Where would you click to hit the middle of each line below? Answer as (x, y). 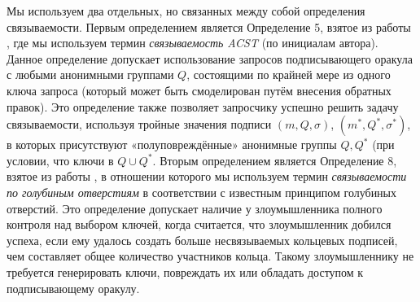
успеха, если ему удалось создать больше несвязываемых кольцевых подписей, (202, 240)
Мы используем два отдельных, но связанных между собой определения (186, 11)
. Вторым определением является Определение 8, (275, 160)
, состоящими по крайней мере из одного (289, 74)
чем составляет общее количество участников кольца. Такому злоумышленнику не (210, 256)
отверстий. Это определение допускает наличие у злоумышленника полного (195, 208)
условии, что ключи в (60, 160)
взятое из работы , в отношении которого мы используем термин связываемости (207, 176)
